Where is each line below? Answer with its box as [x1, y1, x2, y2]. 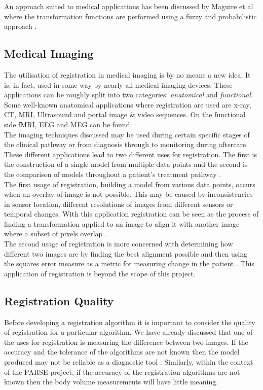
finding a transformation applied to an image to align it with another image [4, 218, 240, 229]
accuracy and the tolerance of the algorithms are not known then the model [4, 346, 240, 357]
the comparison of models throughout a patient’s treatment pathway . [4, 168, 221, 179]
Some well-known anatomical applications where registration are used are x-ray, [4, 99, 251, 110]
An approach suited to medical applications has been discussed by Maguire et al [4, 1, 253, 11]
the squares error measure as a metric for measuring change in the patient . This [4, 258, 254, 269]
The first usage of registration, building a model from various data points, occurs [4, 179, 255, 189]
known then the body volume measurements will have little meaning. [4, 376, 218, 387]
